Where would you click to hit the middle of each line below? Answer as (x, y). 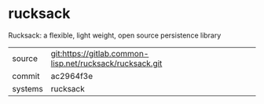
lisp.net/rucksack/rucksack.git (106, 63)
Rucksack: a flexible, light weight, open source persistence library (115, 35)
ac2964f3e (71, 76)
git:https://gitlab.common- (100, 53)
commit (26, 76)
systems (27, 88)
